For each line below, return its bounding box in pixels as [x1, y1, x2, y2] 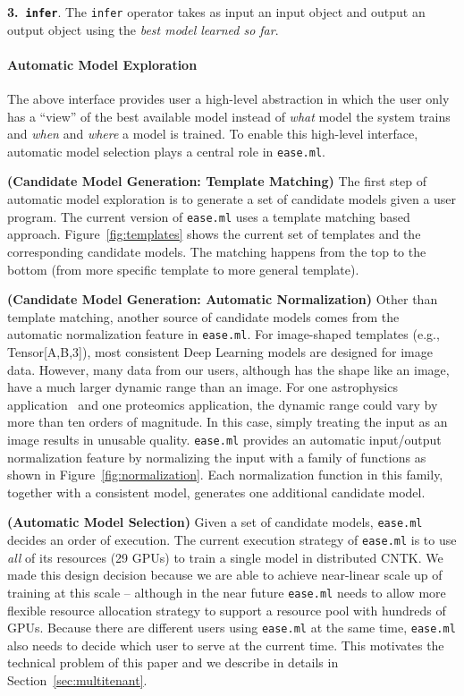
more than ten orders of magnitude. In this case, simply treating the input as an [7, 412, 448, 431]
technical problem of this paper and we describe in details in [7, 653, 339, 672]
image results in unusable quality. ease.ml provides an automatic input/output [7, 429, 442, 448]
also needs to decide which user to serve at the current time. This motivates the [7, 635, 444, 654]
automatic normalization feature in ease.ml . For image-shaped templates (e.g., [7, 325, 440, 344]
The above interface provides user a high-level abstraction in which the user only [7, 89, 450, 108]
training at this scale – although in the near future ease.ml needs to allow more [7, 582, 446, 601]
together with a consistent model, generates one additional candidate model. [7, 482, 426, 501]
